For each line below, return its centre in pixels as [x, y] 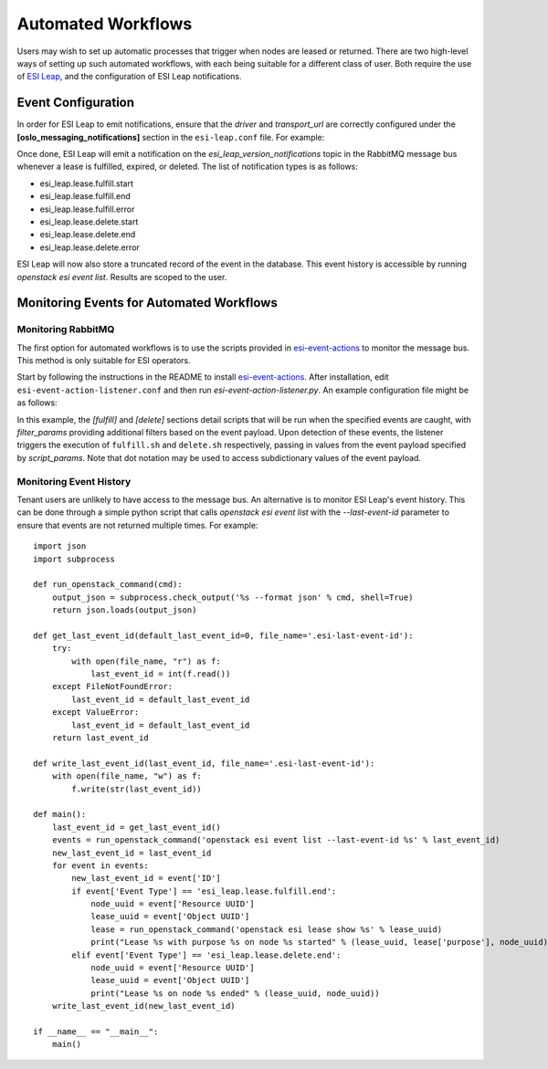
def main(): [60, 814]
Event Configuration [76, 103]
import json [60, 546]
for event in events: [100, 865]
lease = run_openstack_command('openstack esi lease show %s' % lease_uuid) [267, 929]
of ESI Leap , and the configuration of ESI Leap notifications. [129, 77]
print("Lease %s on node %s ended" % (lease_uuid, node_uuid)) [235, 993]
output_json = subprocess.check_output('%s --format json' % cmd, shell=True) [232, 597]
